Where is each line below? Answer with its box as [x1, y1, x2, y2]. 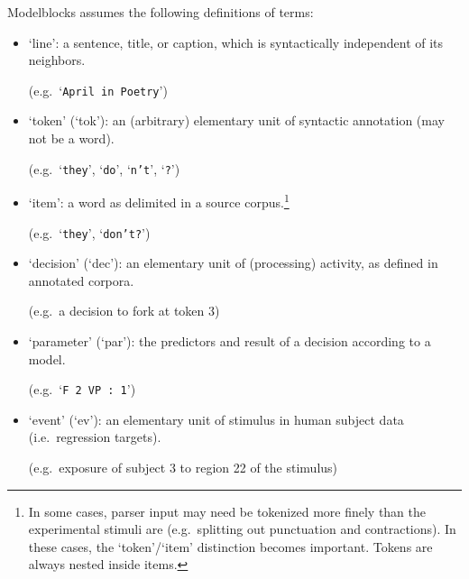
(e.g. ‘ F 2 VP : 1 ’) [28, 380, 136, 399]
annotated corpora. [28, 271, 134, 289]
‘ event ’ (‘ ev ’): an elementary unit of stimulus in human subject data [28, 409, 404, 428]
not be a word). [28, 129, 115, 148]
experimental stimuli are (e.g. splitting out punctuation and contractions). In [28, 519, 456, 538]
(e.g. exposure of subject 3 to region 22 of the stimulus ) [28, 458, 338, 476]
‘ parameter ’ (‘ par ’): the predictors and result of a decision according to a [28, 331, 431, 350]
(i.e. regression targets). [28, 427, 161, 446]
